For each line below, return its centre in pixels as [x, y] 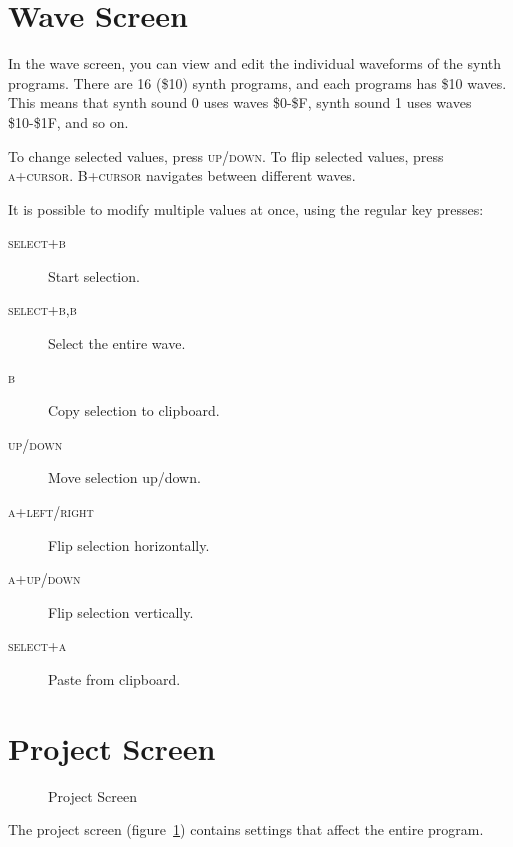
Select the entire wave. [117, 343]
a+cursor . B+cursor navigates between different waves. [182, 175]
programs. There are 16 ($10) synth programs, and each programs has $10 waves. [257, 82]
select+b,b [42, 309]
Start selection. [94, 275]
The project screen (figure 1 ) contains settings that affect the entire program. [246, 829]
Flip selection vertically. [121, 611]
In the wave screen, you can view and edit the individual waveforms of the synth [255, 63]
